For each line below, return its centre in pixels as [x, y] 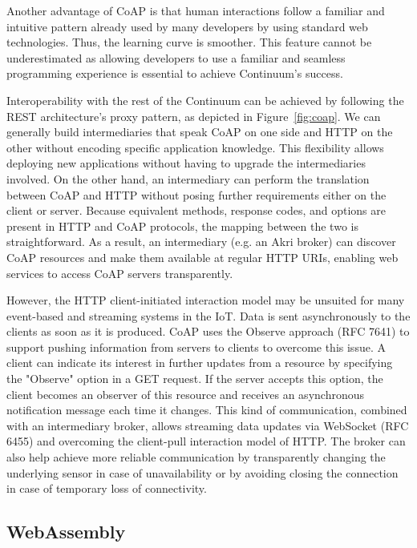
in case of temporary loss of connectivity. [107, 488]
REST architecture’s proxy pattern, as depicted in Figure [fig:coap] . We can [194, 116]
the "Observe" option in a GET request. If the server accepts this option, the [195, 379]
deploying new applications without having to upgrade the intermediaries [186, 163]
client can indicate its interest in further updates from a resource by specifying [200, 363]
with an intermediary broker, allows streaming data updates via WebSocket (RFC [208, 425]
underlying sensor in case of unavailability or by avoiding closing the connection [202, 472]
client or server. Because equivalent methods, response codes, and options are [196, 210]
